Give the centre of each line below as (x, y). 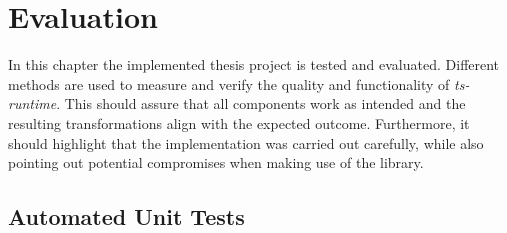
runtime (32, 103)
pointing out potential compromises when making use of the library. (216, 162)
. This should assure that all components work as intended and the (261, 103)
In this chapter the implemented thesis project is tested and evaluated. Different (254, 64)
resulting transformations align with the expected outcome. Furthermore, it (239, 122)
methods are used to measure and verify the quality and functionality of (229, 83)
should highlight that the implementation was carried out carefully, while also (246, 142)
